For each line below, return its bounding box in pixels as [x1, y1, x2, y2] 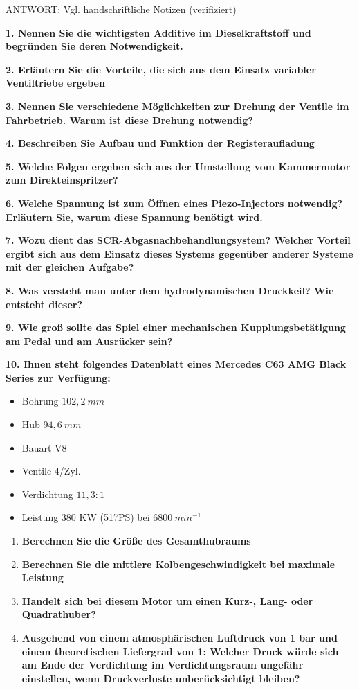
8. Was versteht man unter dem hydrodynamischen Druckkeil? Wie [6, 283, 334, 297]
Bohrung [21, 393, 59, 408]
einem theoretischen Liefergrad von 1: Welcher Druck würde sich [21, 644, 339, 658]
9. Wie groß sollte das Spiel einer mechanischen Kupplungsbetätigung [6, 320, 346, 335]
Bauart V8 [21, 440, 67, 454]
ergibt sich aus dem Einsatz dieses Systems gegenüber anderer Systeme [6, 246, 353, 260]
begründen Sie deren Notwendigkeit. [6, 39, 183, 53]
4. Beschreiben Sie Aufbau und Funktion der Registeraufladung [6, 136, 315, 150]
